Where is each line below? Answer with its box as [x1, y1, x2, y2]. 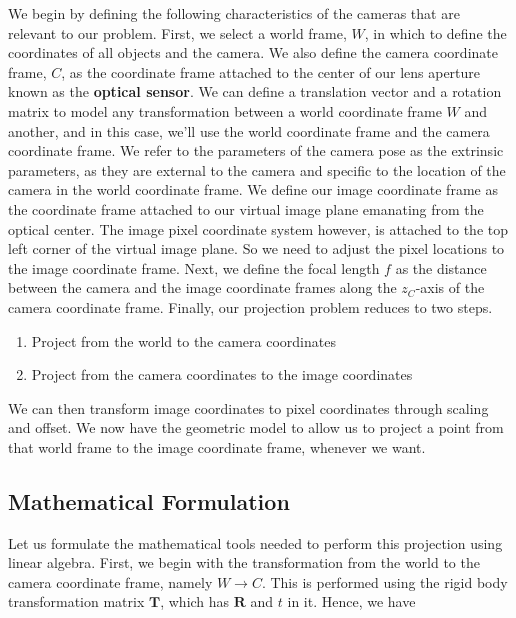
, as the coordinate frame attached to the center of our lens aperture [61, 61, 481, 82]
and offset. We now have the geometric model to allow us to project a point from [8, 417, 504, 438]
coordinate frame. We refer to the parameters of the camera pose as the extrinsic [8, 140, 504, 161]
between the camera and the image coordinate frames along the [8, 277, 397, 298]
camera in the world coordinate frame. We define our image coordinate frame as [8, 179, 498, 200]
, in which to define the [364, 22, 507, 43]
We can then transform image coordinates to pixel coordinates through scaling [8, 397, 489, 418]
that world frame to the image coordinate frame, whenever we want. [8, 436, 426, 457]
